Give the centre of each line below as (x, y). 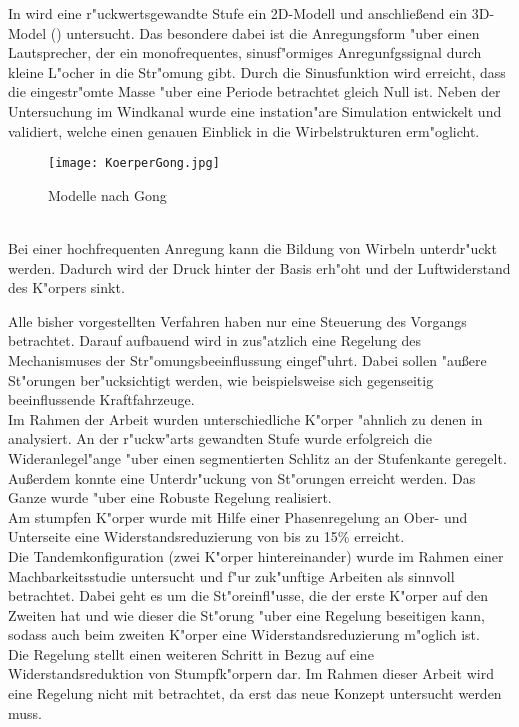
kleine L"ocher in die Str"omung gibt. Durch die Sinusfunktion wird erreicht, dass (257, 71)
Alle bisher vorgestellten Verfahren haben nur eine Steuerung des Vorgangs (237, 320)
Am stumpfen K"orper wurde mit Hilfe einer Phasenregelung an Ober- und (238, 516)
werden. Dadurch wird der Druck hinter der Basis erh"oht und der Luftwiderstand (259, 267)
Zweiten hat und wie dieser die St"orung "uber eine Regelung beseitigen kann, (246, 614)
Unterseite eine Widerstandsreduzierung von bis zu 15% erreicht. (206, 536)
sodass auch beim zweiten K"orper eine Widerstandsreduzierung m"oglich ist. (244, 634)
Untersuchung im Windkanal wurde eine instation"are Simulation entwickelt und (255, 110)
